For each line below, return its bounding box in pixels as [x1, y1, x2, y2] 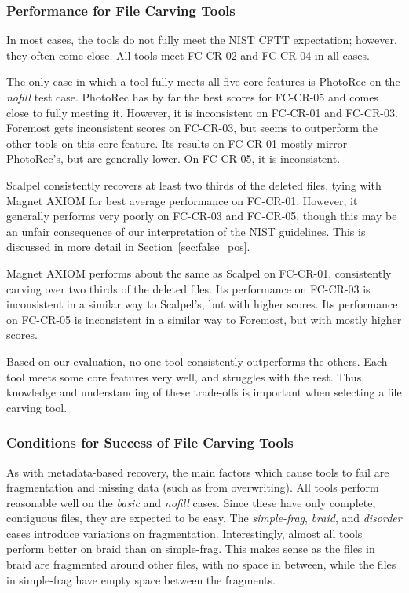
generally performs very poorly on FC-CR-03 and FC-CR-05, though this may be [6, 208, 397, 224]
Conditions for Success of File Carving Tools [6, 433, 294, 452]
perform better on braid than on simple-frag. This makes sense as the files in [6, 540, 375, 557]
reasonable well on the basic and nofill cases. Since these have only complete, [6, 494, 376, 510]
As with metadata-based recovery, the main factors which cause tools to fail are [6, 463, 389, 480]
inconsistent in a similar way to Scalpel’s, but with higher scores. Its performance [6, 296, 398, 312]
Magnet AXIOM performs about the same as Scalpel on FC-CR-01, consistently [6, 264, 392, 281]
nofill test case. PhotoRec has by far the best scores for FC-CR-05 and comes [6, 89, 378, 105]
